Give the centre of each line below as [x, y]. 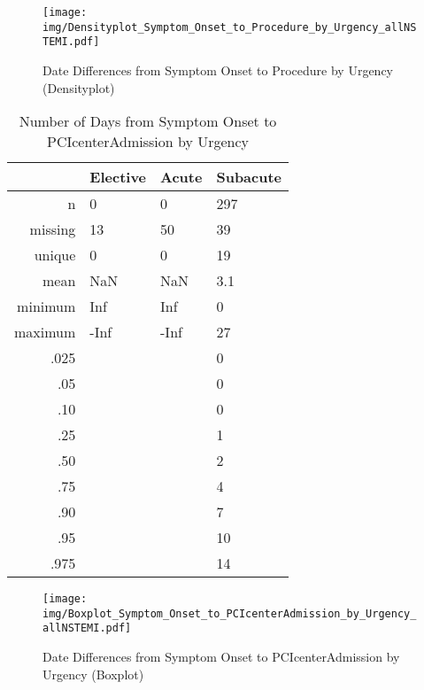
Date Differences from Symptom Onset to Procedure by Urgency [218, 70]
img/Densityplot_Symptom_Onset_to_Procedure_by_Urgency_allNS [230, 27]
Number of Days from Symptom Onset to [148, 121]
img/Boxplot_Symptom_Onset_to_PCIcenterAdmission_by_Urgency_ [230, 613]
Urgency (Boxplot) [93, 674]
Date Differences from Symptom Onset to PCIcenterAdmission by [221, 657]
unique [55, 255]
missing [53, 229]
